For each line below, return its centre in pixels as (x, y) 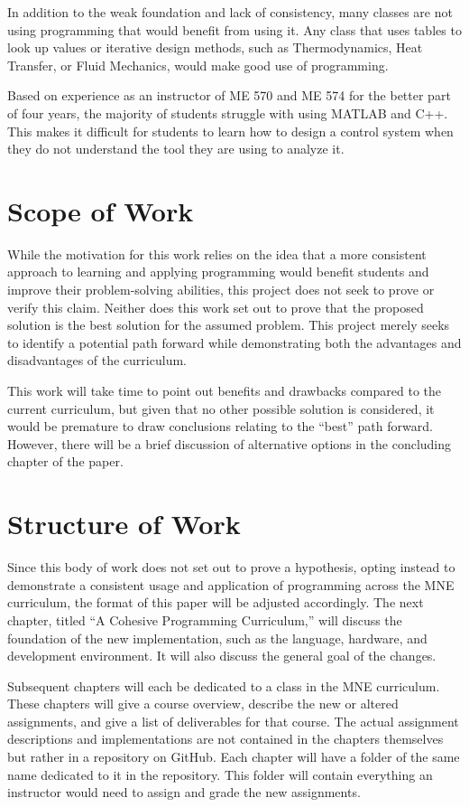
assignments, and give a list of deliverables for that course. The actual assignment (233, 721)
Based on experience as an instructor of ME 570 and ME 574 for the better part (229, 95)
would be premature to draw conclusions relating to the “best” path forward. (220, 426)
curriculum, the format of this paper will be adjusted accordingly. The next (216, 602)
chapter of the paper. (65, 461)
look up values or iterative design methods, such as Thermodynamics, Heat (215, 47)
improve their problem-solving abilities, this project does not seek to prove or (221, 290)
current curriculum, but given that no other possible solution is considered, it (221, 408)
